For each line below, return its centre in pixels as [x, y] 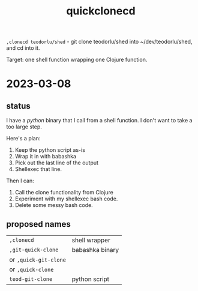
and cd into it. [23, 48]
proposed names [38, 224]
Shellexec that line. [38, 169]
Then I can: [20, 181]
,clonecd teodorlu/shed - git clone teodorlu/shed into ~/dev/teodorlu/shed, [99, 42]
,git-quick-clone [34, 250]
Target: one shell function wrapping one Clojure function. [77, 60]
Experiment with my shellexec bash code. [66, 199]
